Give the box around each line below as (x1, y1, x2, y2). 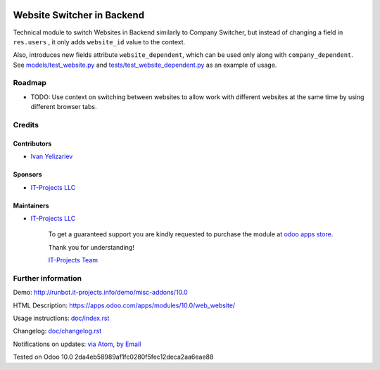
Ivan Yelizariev (30, 152, 73, 161)
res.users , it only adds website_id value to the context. (13, 37, 186, 46)
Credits (13, 120, 39, 129)
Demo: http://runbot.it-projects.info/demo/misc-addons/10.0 (13, 288, 188, 297)
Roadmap (13, 78, 47, 88)
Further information (13, 273, 82, 283)
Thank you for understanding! (48, 243, 135, 251)
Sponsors (13, 170, 42, 179)
